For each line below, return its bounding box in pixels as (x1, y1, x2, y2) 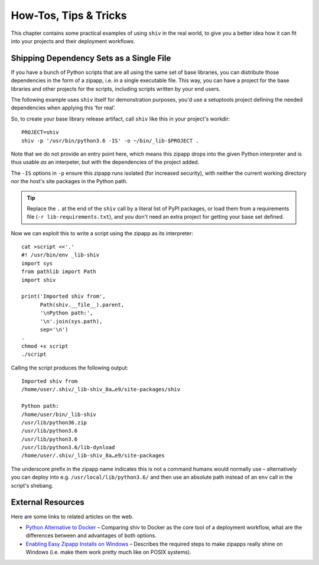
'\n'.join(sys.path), (40, 318, 103, 324)
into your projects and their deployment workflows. (11, 37, 135, 44)
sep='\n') (40, 326, 69, 333)
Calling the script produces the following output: (11, 364, 129, 371)
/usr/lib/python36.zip (21, 419, 87, 426)
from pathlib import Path (21, 268, 97, 275)
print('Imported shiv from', (21, 293, 106, 300)
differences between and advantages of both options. (25, 532, 157, 539)
